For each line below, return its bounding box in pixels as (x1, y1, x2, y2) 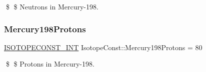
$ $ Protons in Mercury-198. (5, 59, 94, 69)
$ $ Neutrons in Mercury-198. (5, 1, 98, 11)
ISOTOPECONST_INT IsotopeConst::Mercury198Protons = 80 (4, 42, 202, 52)
